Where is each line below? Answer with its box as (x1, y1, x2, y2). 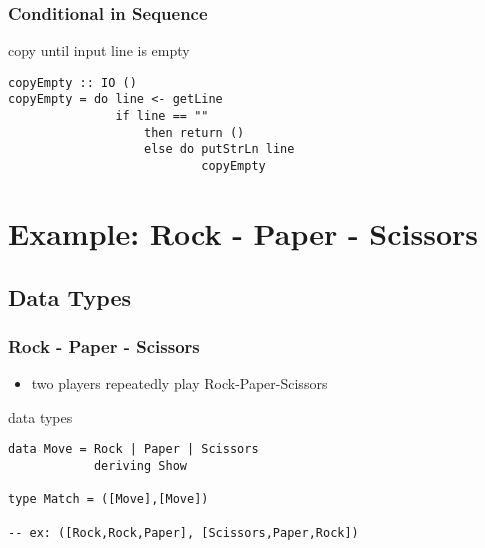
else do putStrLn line (144, 142, 295, 157)
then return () (144, 125, 245, 140)
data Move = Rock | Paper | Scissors (8, 442, 259, 457)
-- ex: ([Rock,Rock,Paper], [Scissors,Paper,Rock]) (8, 525, 359, 540)
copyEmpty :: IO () (8, 75, 137, 90)
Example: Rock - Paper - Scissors (8, 212, 479, 253)
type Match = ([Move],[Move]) (8, 492, 209, 507)
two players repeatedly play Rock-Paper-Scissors (31, 373, 328, 394)
